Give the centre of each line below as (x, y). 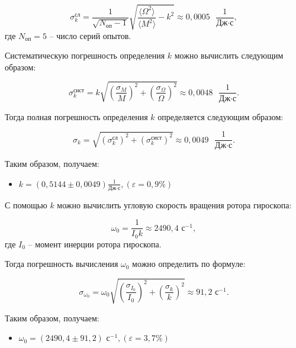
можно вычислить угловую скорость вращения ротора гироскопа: (174, 204)
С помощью (26, 204)
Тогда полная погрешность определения (76, 116)
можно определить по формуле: (189, 264)
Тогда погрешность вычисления (62, 264)
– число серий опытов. (90, 35)
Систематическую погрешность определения (85, 55)
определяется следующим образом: (221, 116)
